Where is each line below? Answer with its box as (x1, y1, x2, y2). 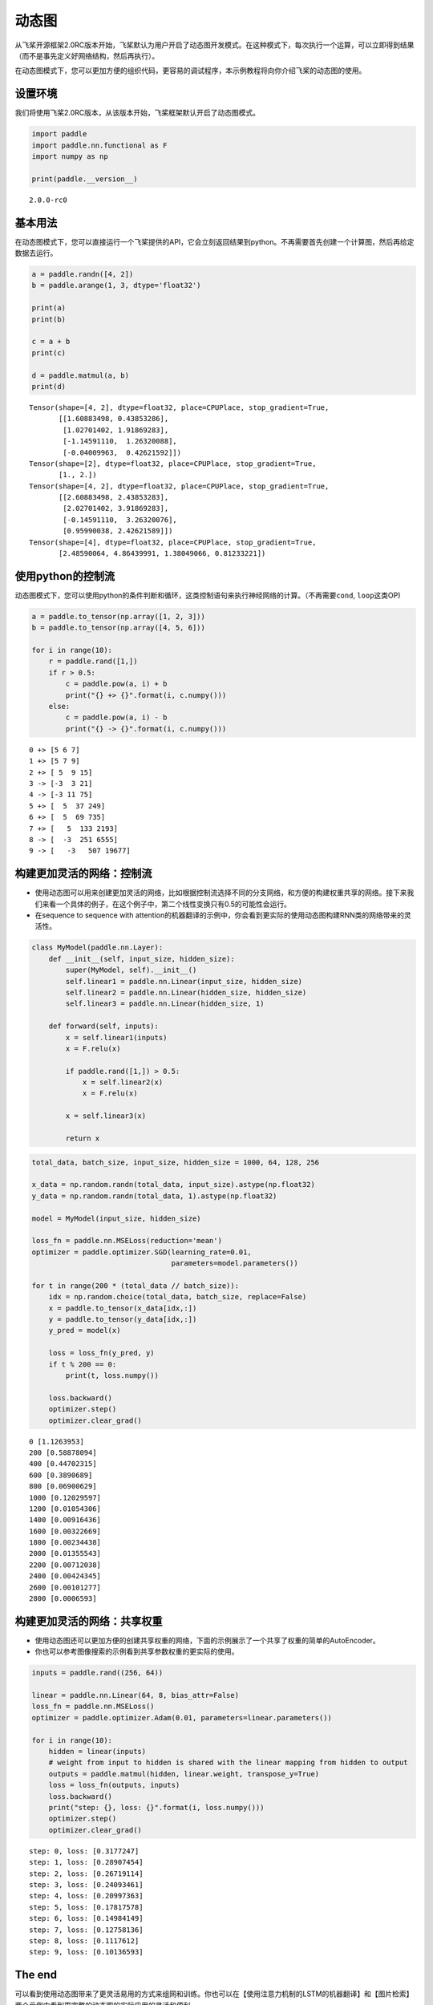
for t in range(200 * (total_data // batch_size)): (31, 1281, 240, 1290)
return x (65, 1134, 100, 1143)
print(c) (31, 348, 67, 357)
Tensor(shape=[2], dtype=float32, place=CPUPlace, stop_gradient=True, (29, 459, 317, 468)
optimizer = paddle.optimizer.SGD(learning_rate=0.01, (31, 1247, 252, 1257)
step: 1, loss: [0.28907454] (29, 1857, 144, 1867)
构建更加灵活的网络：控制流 (14, 867, 152, 881)
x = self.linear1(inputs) (65, 1033, 168, 1042)
